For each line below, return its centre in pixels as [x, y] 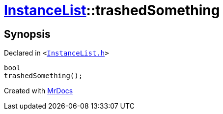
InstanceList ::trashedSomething [112, 10]
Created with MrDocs [39, 91]
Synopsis [27, 34]
